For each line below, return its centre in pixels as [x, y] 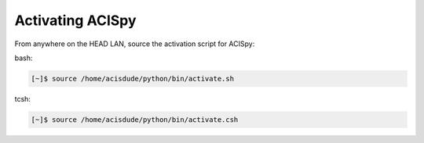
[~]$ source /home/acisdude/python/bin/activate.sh [133, 79]
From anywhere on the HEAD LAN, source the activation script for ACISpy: [135, 44]
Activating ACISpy [75, 20]
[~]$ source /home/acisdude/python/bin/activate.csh [135, 120]
